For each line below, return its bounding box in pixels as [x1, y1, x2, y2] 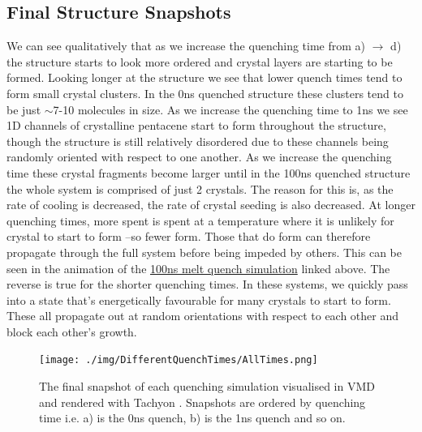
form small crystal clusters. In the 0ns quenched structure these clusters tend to [6, 84, 403, 101]
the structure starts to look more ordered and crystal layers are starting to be [6, 53, 393, 70]
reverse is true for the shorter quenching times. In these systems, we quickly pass [6, 276, 408, 293]
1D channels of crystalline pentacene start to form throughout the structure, [6, 117, 386, 134]
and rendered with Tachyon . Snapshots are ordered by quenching [39, 393, 366, 410]
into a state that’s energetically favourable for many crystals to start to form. [6, 291, 391, 308]
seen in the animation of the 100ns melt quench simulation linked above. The [6, 259, 390, 276]
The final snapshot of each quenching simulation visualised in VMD [39, 378, 375, 395]
